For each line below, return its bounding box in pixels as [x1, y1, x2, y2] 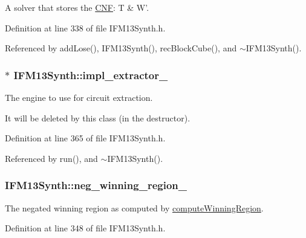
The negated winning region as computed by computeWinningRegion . [5, 201, 264, 214]
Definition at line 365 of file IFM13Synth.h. [5, 132, 166, 144]
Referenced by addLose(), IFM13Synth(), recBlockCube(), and [5, 42, 237, 54]
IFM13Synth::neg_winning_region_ [5, 178, 187, 193]
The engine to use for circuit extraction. [5, 91, 153, 103]
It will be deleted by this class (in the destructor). [5, 111, 190, 124]
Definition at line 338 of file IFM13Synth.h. [5, 21, 166, 34]
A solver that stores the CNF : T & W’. [5, 1, 149, 13]
